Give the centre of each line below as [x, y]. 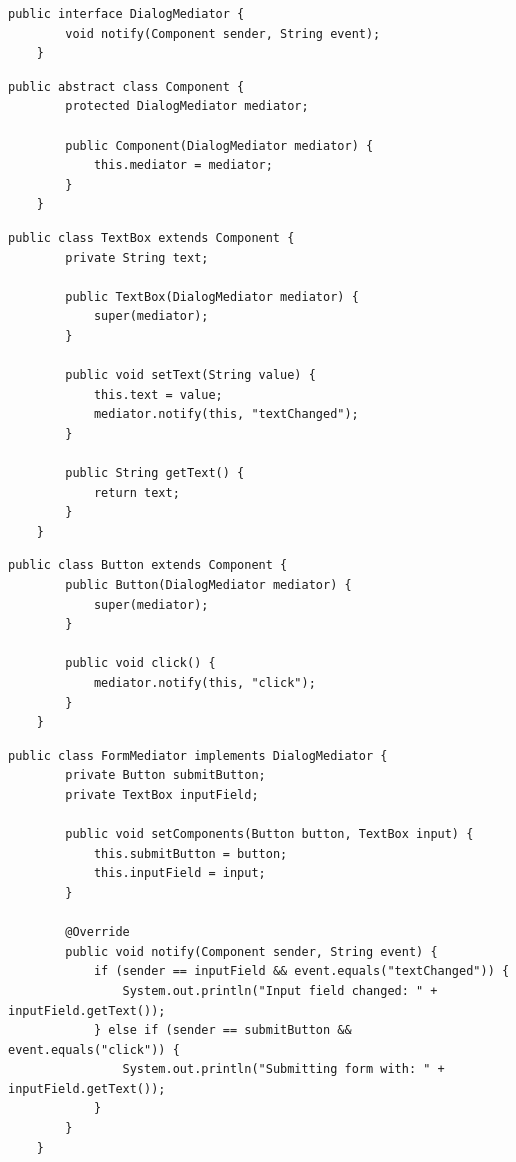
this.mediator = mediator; [183, 165]
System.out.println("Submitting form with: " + [283, 1069]
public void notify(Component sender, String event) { [251, 951]
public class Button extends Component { [148, 565]
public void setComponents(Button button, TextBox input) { [269, 834]
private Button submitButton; [165, 775]
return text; [136, 492]
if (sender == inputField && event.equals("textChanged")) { [301, 971]
